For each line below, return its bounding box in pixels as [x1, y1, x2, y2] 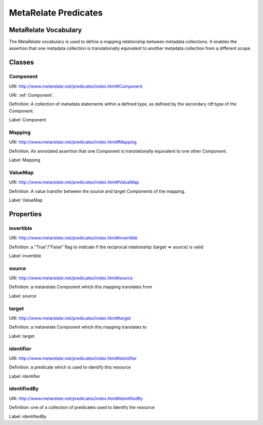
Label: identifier [9, 373, 41, 379]
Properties [9, 210, 42, 218]
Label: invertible [9, 253, 41, 259]
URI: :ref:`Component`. [9, 92, 55, 98]
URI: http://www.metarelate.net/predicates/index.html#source [9, 275, 133, 281]
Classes [9, 58, 34, 67]
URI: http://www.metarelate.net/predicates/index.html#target [9, 315, 131, 321]
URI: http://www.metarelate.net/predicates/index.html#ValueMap [9, 179, 139, 185]
